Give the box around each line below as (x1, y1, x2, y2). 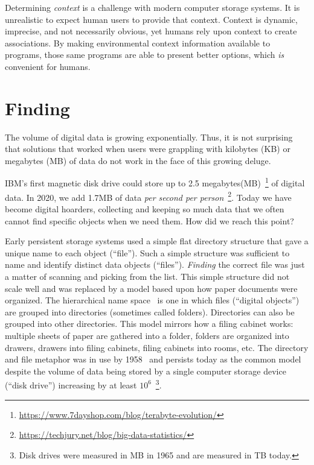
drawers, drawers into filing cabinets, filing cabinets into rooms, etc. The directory (5, 341, 309, 353)
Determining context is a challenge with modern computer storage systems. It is (5, 1, 300, 13)
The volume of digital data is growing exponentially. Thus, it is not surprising (5, 130, 293, 143)
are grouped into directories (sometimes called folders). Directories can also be (5, 305, 295, 318)
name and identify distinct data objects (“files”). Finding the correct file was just (5, 258, 305, 271)
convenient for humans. (5, 60, 91, 72)
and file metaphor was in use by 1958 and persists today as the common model (5, 353, 301, 365)
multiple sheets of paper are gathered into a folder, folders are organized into (5, 329, 289, 341)
